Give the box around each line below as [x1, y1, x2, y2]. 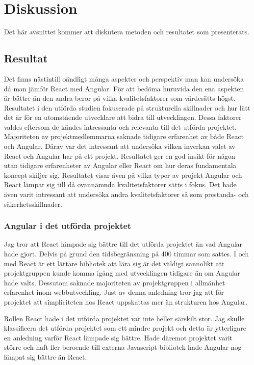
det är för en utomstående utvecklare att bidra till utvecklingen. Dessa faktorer [4, 112, 242, 122]
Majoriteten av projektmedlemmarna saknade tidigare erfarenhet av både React [4, 131, 244, 141]
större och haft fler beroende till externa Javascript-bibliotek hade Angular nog [4, 342, 242, 352]
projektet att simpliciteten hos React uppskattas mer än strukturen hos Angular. [4, 297, 248, 307]
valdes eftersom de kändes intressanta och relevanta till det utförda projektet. [4, 121, 237, 132]
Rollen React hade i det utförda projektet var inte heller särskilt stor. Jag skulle [4, 313, 245, 323]
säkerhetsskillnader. [4, 198, 62, 209]
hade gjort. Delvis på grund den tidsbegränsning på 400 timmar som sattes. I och [4, 249, 249, 259]
